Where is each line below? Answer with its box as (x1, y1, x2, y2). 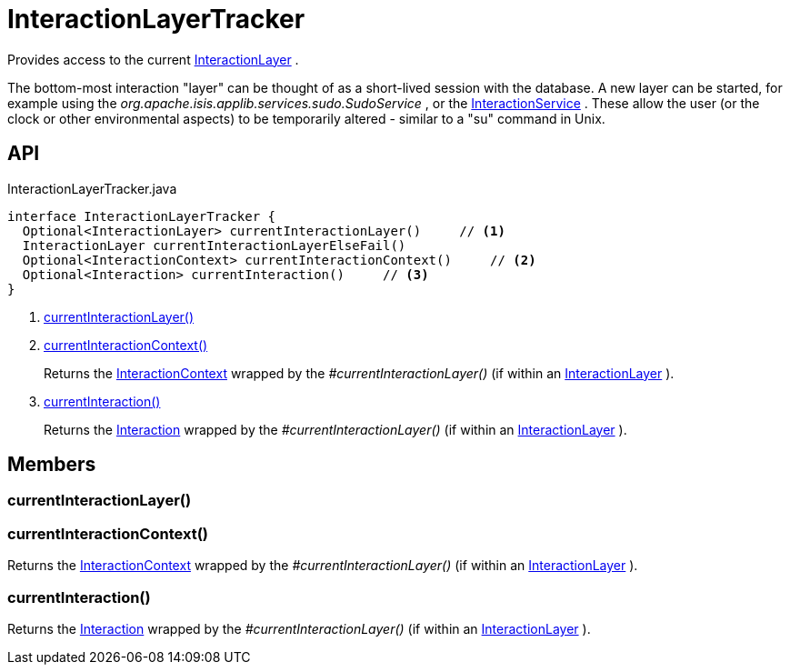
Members (7, 453, 96, 476)
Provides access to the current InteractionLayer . (7, 51, 299, 67)
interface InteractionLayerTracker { (7, 208, 276, 224)
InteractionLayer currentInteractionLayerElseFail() (22, 237, 406, 253)
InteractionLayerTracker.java (7, 180, 177, 196)
